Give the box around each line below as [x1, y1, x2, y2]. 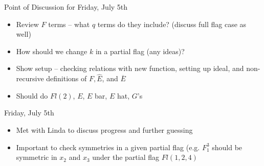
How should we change [16, 45, 87, 56]
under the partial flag [92, 152, 160, 162]
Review [16, 18, 39, 29]
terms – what [48, 18, 90, 29]
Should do [16, 90, 48, 101]
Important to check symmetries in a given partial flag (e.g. [16, 141, 200, 152]
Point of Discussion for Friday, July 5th [4, 2, 128, 12]
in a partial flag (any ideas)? [95, 45, 185, 56]
